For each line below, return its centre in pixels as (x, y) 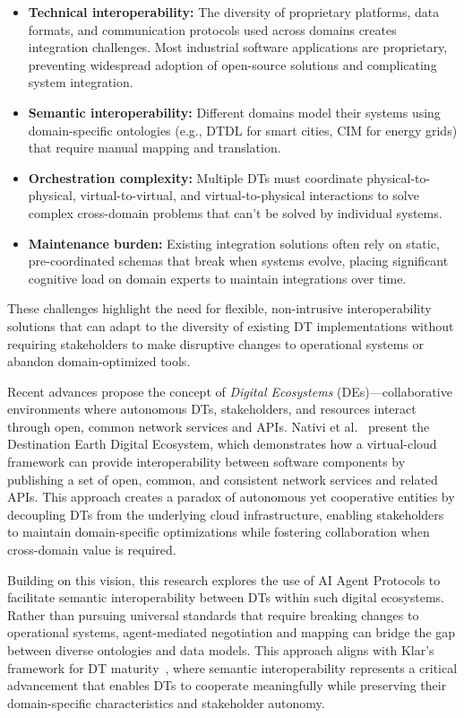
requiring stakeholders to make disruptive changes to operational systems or (216, 343)
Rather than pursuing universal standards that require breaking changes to (213, 614)
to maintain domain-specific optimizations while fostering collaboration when (219, 532)
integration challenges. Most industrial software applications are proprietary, (238, 47)
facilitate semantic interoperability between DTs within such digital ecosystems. (226, 597)
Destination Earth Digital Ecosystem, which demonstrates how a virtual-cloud (222, 444)
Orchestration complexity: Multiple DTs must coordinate (195, 177)
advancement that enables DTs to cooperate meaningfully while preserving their (227, 685)
